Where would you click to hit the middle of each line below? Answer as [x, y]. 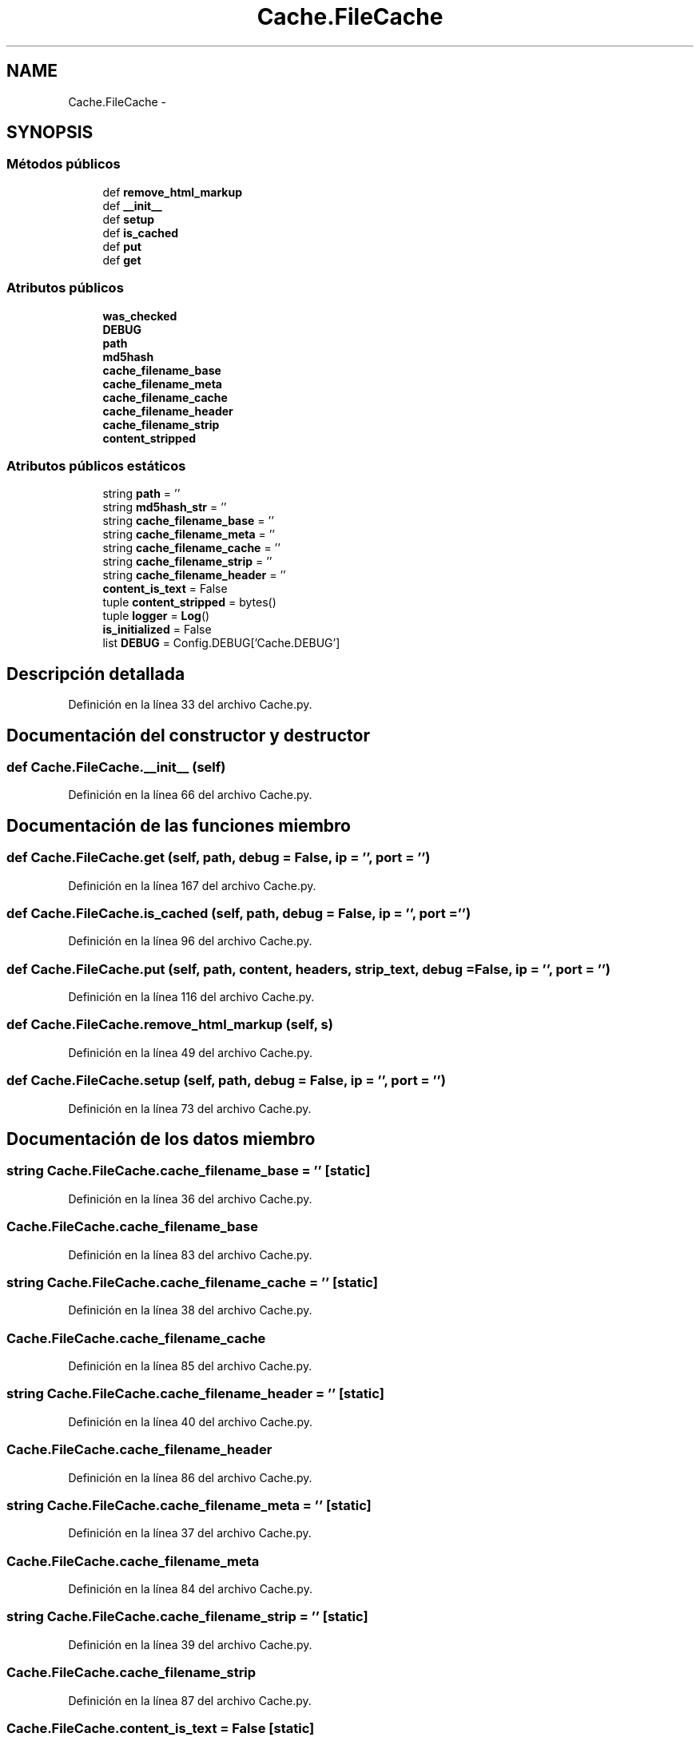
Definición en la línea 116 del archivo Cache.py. [191, 997]
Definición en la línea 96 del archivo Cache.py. [190, 941]
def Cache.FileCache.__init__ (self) [116, 767]
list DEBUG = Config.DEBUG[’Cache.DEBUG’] [221, 643]
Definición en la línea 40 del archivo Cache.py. [191, 1421]
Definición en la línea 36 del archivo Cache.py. [190, 1198]
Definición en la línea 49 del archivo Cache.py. [190, 1052]
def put [122, 246]
